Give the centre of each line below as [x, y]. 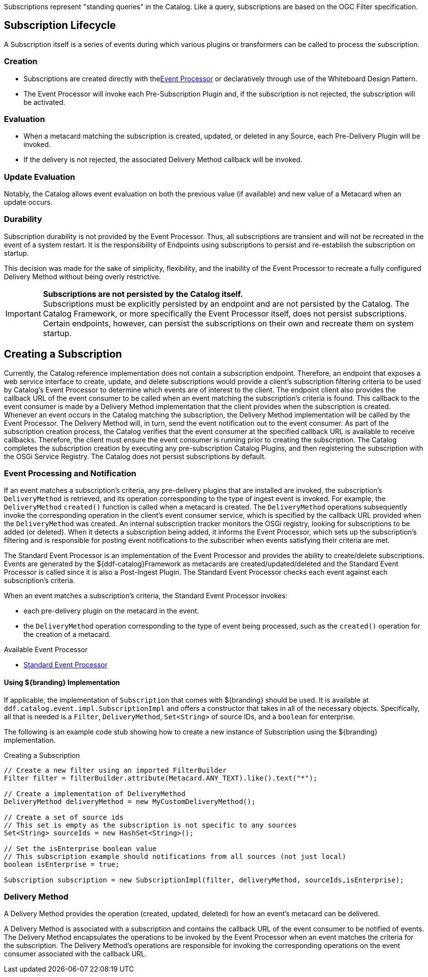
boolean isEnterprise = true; [62, 864]
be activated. [45, 102]
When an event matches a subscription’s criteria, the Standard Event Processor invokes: [146, 596]
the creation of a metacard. [67, 635]
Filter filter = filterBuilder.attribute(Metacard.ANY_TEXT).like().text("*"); [161, 778]
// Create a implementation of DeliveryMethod [95, 794]
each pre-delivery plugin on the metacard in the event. [111, 611]
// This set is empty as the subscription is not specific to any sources [150, 825]
